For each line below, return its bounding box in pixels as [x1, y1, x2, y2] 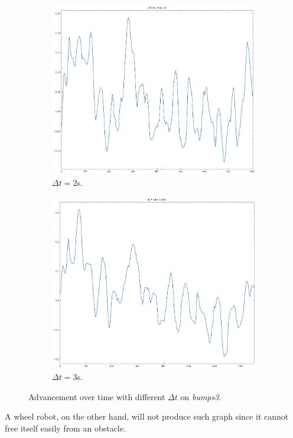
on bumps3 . [180, 390, 222, 402]
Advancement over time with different [28, 390, 165, 402]
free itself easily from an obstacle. [5, 421, 126, 434]
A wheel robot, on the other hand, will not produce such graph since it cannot [5, 410, 289, 423]
